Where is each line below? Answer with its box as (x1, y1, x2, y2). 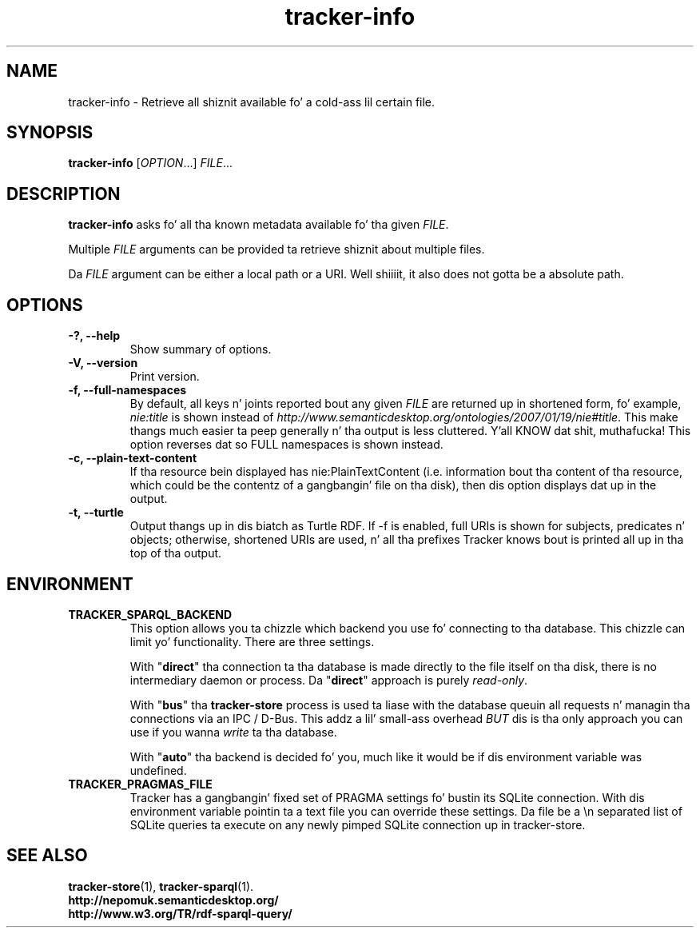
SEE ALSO (6, 845, 88, 866)
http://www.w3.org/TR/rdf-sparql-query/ (68, 906, 292, 920)
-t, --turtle (68, 505, 124, 520)
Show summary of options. (129, 342, 272, 357)
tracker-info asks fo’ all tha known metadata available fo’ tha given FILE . (68, 218, 449, 232)
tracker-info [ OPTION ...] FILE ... (68, 156, 233, 170)
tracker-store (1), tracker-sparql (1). (68, 879, 254, 893)
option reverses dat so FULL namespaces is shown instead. (129, 437, 443, 452)
